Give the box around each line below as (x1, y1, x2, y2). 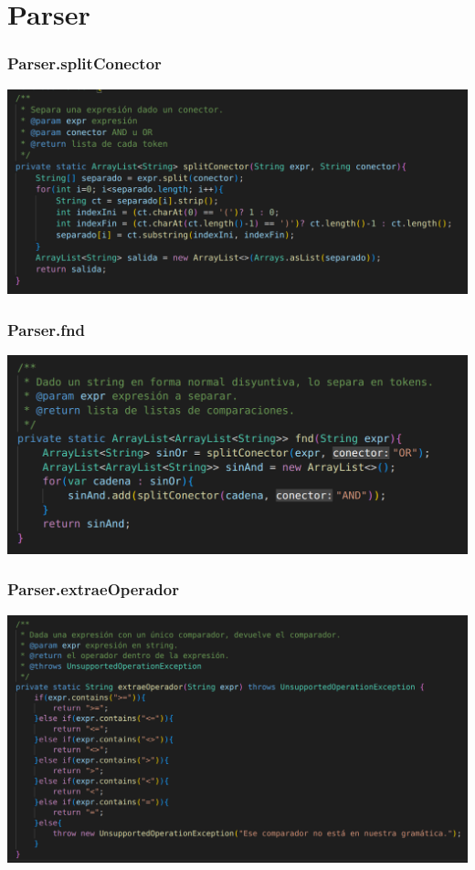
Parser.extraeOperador (7, 578, 179, 601)
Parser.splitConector (7, 52, 162, 75)
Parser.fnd (7, 318, 85, 341)
